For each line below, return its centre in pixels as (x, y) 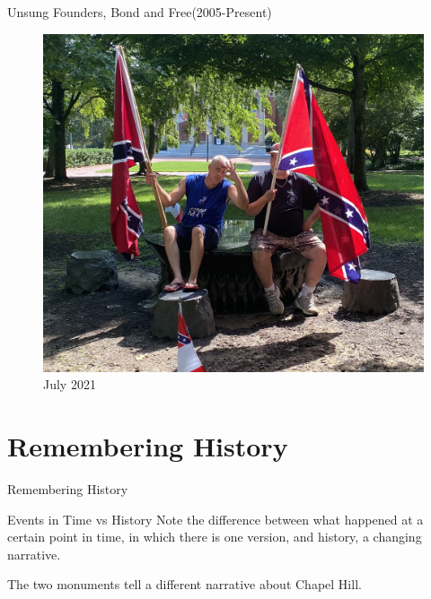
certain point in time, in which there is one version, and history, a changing (215, 537)
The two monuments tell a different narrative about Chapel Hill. (185, 584)
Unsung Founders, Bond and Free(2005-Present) (140, 12)
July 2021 (70, 384)
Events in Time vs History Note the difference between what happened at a (215, 519)
